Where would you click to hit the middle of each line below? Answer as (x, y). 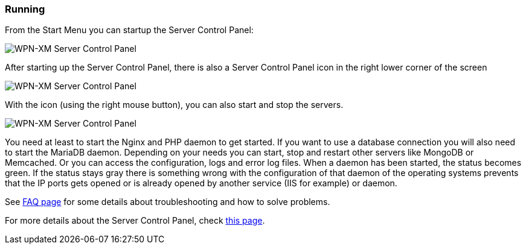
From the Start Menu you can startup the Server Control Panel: (129, 30)
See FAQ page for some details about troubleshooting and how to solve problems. (168, 202)
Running (25, 9)
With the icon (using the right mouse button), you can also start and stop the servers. (174, 105)
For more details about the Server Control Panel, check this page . (135, 221)
